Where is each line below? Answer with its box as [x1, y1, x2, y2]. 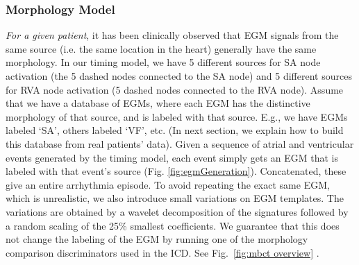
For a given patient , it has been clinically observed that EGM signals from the [6, 28, 339, 42]
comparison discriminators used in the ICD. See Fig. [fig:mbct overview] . [6, 245, 319, 259]
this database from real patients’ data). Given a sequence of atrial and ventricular [6, 136, 354, 151]
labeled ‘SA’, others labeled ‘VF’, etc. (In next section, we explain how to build [6, 123, 344, 137]
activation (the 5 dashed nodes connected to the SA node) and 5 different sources [6, 69, 352, 83]
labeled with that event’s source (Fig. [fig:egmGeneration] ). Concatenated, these [6, 164, 347, 178]
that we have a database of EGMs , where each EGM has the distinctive [6, 96, 310, 110]
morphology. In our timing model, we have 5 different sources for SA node [6, 55, 321, 69]
